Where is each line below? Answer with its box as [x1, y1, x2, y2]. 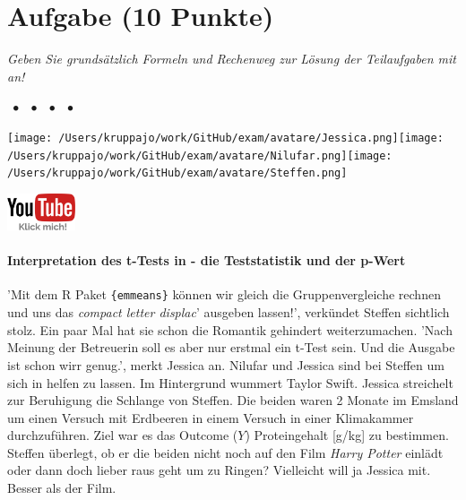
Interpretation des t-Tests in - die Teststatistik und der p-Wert [7, 251, 406, 270]
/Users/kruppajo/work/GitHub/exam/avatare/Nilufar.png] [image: [7, 149, 393, 162]
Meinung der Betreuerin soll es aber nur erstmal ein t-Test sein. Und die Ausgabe [7, 338, 455, 357]
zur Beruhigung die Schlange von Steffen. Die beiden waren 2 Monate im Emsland [7, 391, 459, 409]
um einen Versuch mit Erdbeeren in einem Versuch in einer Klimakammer [7, 408, 414, 427]
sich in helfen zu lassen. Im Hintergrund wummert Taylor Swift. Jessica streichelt [7, 373, 453, 392]
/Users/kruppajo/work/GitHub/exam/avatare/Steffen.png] [7, 167, 348, 180]
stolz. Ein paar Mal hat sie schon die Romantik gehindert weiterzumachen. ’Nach [7, 320, 453, 339]
